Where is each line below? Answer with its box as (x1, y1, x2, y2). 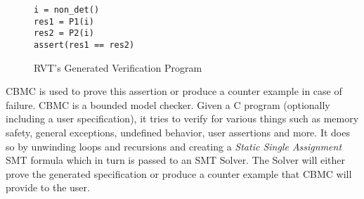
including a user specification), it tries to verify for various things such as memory (6, 111, 359, 126)
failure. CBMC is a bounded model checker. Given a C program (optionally (6, 97, 330, 112)
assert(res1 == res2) (34, 39, 135, 50)
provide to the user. (6, 180, 90, 195)
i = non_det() (34, 5, 100, 15)
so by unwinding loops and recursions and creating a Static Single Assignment (6, 139, 342, 153)
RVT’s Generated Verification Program (34, 60, 202, 75)
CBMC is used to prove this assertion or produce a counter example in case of (6, 84, 342, 98)
